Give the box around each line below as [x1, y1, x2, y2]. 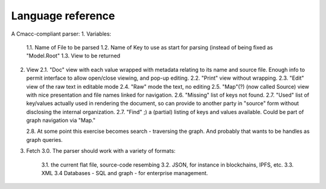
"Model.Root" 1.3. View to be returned [26, 52, 121, 60]
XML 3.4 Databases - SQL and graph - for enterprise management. [41, 170, 208, 177]
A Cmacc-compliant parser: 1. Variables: [11, 30, 112, 37]
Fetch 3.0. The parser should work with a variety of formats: [26, 147, 176, 155]
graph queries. [26, 136, 63, 143]
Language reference [11, 9, 115, 22]
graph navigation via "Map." [26, 117, 96, 124]
